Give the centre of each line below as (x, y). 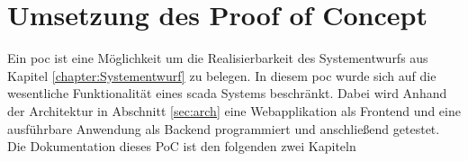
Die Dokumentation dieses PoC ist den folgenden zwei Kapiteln (182, 146)
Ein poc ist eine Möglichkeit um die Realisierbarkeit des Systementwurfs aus (218, 58)
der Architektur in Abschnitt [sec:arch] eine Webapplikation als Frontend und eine (234, 110)
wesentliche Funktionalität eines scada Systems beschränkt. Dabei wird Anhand (227, 93)
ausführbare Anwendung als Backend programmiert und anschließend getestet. (224, 128)
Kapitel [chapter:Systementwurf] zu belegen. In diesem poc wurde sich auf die (222, 75)
